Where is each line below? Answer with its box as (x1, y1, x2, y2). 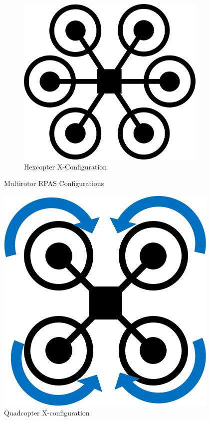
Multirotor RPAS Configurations (4, 178, 104, 188)
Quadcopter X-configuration (4, 407, 90, 418)
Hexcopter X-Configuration (24, 161, 107, 171)
